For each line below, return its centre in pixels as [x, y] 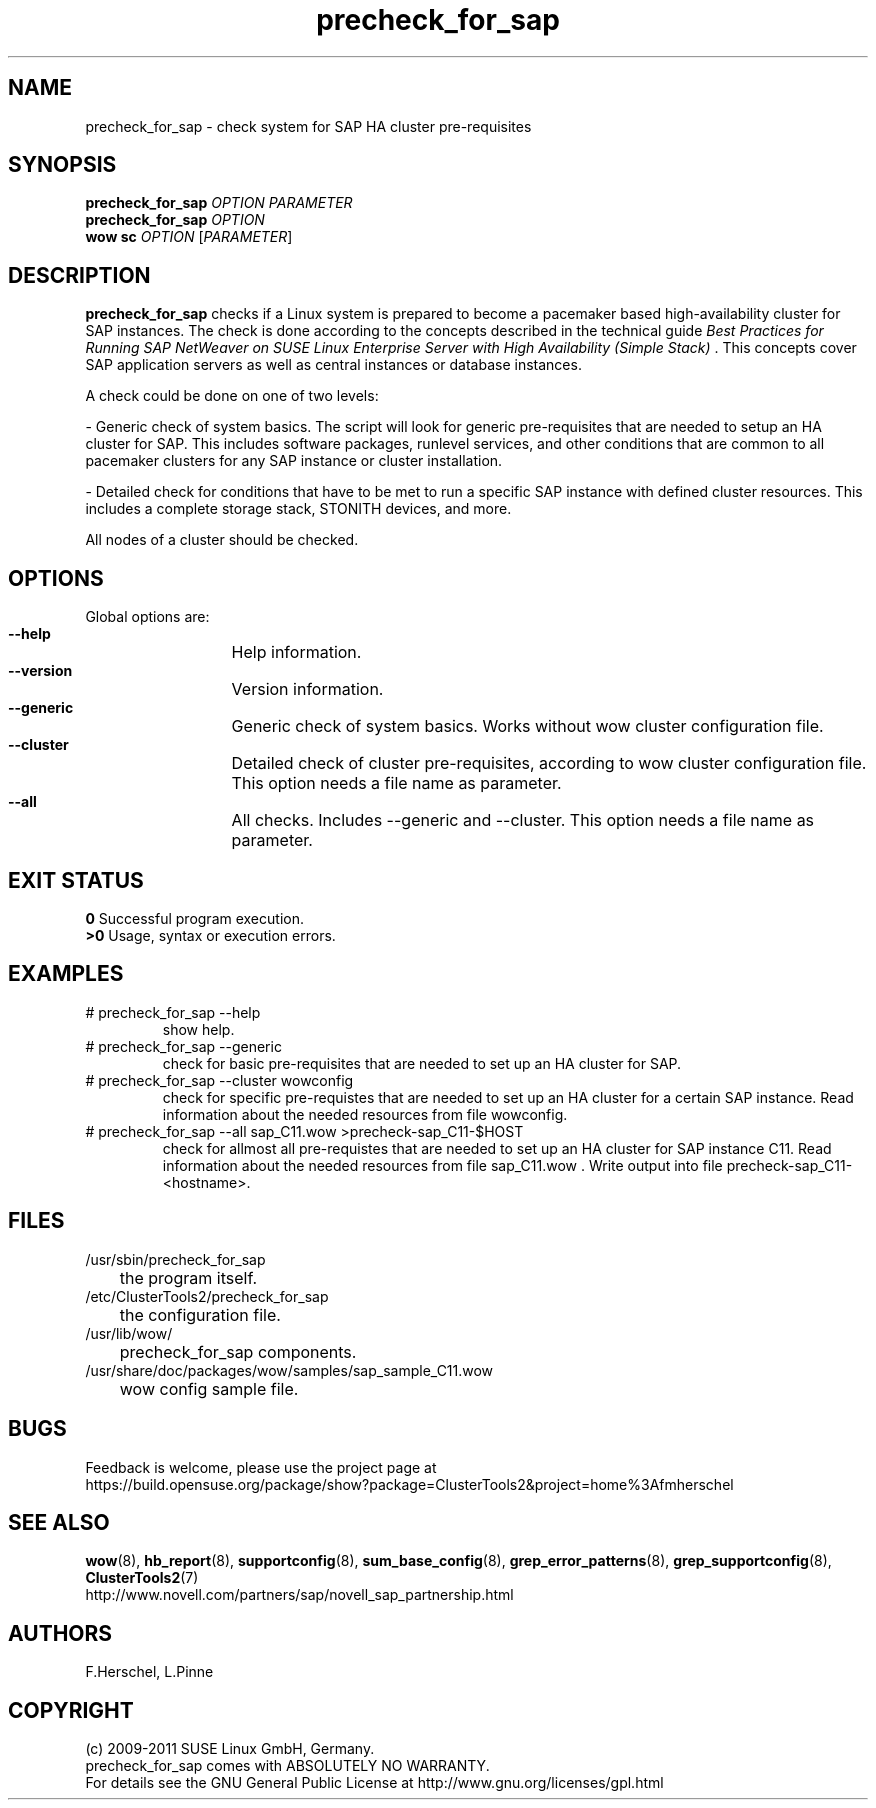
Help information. [296, 652]
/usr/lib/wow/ [129, 1333]
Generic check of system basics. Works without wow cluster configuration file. [527, 726]
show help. [198, 1029]
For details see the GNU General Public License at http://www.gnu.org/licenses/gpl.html [374, 1783]
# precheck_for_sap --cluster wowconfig [219, 1080]
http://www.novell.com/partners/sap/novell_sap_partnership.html [299, 1595]
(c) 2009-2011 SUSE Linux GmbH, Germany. [230, 1749]
